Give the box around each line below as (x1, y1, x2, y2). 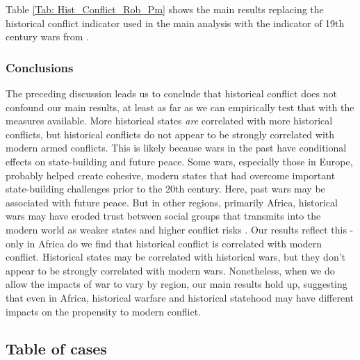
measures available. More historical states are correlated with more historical (6, 113, 333, 128)
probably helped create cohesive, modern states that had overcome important (6, 167, 336, 182)
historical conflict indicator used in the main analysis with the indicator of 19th (6, 15, 345, 30)
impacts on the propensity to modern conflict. (6, 304, 202, 318)
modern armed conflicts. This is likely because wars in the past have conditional (6, 140, 347, 155)
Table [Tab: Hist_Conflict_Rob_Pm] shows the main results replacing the (6, 2, 324, 16)
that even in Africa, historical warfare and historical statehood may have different (6, 290, 354, 304)
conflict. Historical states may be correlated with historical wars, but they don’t (6, 249, 346, 264)
